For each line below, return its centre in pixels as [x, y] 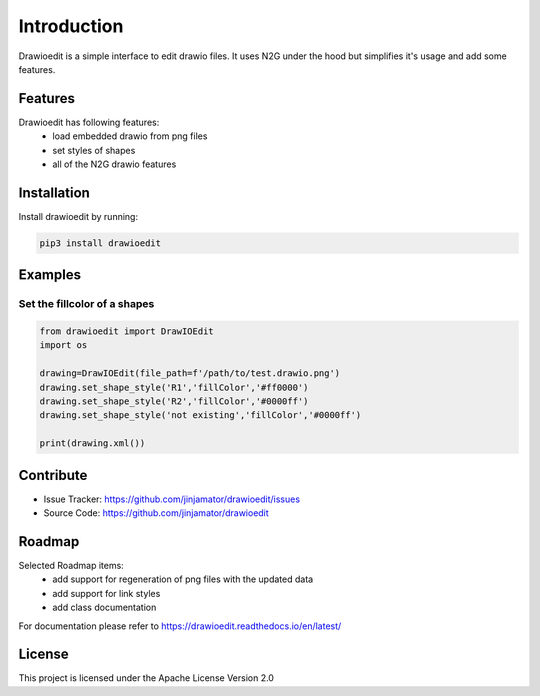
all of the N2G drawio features [114, 164]
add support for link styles [106, 593]
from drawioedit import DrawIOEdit [126, 331]
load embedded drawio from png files [130, 136]
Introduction [71, 26]
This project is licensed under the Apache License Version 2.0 [146, 678]
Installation [54, 192]
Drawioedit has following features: [89, 122]
